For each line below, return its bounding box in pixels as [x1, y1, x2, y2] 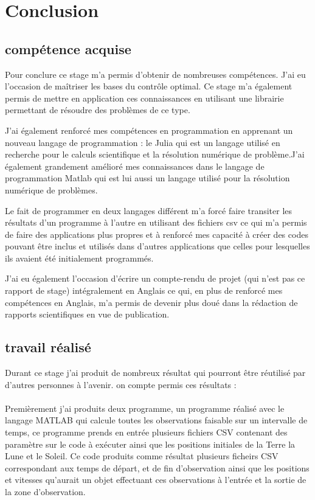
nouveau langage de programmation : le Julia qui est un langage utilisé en [5, 136, 280, 148]
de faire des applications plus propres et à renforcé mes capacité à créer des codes [5, 227, 308, 240]
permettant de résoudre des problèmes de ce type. [5, 103, 190, 116]
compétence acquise [5, 39, 131, 58]
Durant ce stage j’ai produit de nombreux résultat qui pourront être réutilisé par [5, 366, 306, 379]
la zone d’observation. [5, 485, 86, 498]
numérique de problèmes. [5, 183, 98, 196]
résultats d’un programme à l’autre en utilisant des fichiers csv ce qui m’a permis [5, 216, 307, 229]
